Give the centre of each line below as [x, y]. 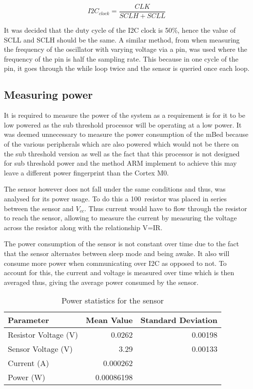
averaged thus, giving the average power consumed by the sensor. [101, 282]
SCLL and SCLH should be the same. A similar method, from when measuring [122, 39]
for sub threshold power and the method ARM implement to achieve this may [120, 163]
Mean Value [109, 320]
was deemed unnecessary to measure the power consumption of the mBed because [126, 134]
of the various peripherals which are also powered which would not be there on [121, 144]
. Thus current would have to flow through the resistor [166, 208]
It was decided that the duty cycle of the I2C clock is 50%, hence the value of [120, 30]
